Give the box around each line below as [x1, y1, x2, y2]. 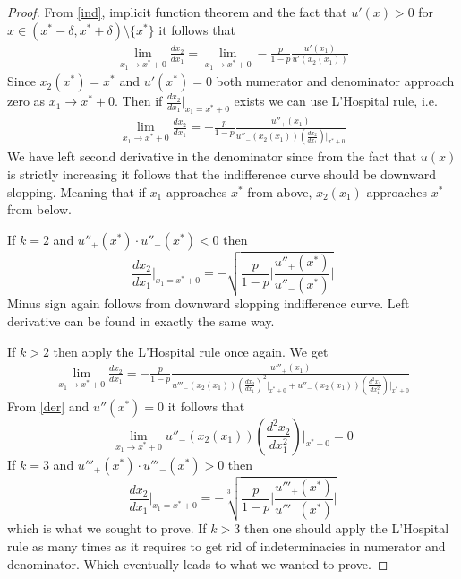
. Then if [115, 91, 163, 110]
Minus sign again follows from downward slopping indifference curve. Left [7, 294, 410, 313]
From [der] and [7, 396, 90, 415]
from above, [247, 182, 312, 201]
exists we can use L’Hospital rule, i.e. [234, 91, 438, 110]
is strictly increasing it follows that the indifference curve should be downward [7, 165, 436, 184]
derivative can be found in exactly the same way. [7, 311, 275, 330]
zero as [7, 91, 46, 110]
